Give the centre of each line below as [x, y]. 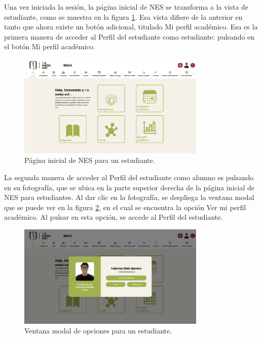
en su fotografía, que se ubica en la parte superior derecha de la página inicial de [129, 187]
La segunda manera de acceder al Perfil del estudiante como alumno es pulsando [129, 177]
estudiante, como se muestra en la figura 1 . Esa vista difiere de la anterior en [123, 16]
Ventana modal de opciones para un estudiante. [98, 331]
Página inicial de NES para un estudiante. [90, 160]
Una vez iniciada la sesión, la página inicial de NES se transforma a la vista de [126, 7]
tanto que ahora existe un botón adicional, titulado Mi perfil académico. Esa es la [131, 27]
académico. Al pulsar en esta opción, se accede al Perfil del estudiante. [114, 217]
